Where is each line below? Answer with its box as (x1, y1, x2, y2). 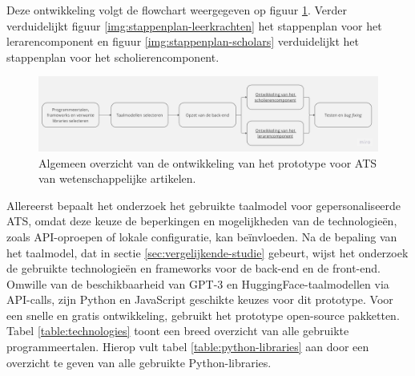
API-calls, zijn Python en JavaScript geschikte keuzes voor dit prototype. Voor (6, 291, 393, 308)
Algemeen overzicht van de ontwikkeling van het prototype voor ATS (38, 154, 377, 171)
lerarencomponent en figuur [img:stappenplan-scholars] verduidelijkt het (6, 33, 359, 50)
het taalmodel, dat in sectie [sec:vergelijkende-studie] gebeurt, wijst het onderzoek (6, 244, 409, 261)
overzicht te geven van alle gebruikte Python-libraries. (6, 354, 272, 370)
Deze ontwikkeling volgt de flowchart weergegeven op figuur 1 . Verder (6, 2, 348, 18)
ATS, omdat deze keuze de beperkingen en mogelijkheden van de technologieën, (6, 212, 397, 229)
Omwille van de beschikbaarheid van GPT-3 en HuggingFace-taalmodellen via (6, 275, 389, 292)
